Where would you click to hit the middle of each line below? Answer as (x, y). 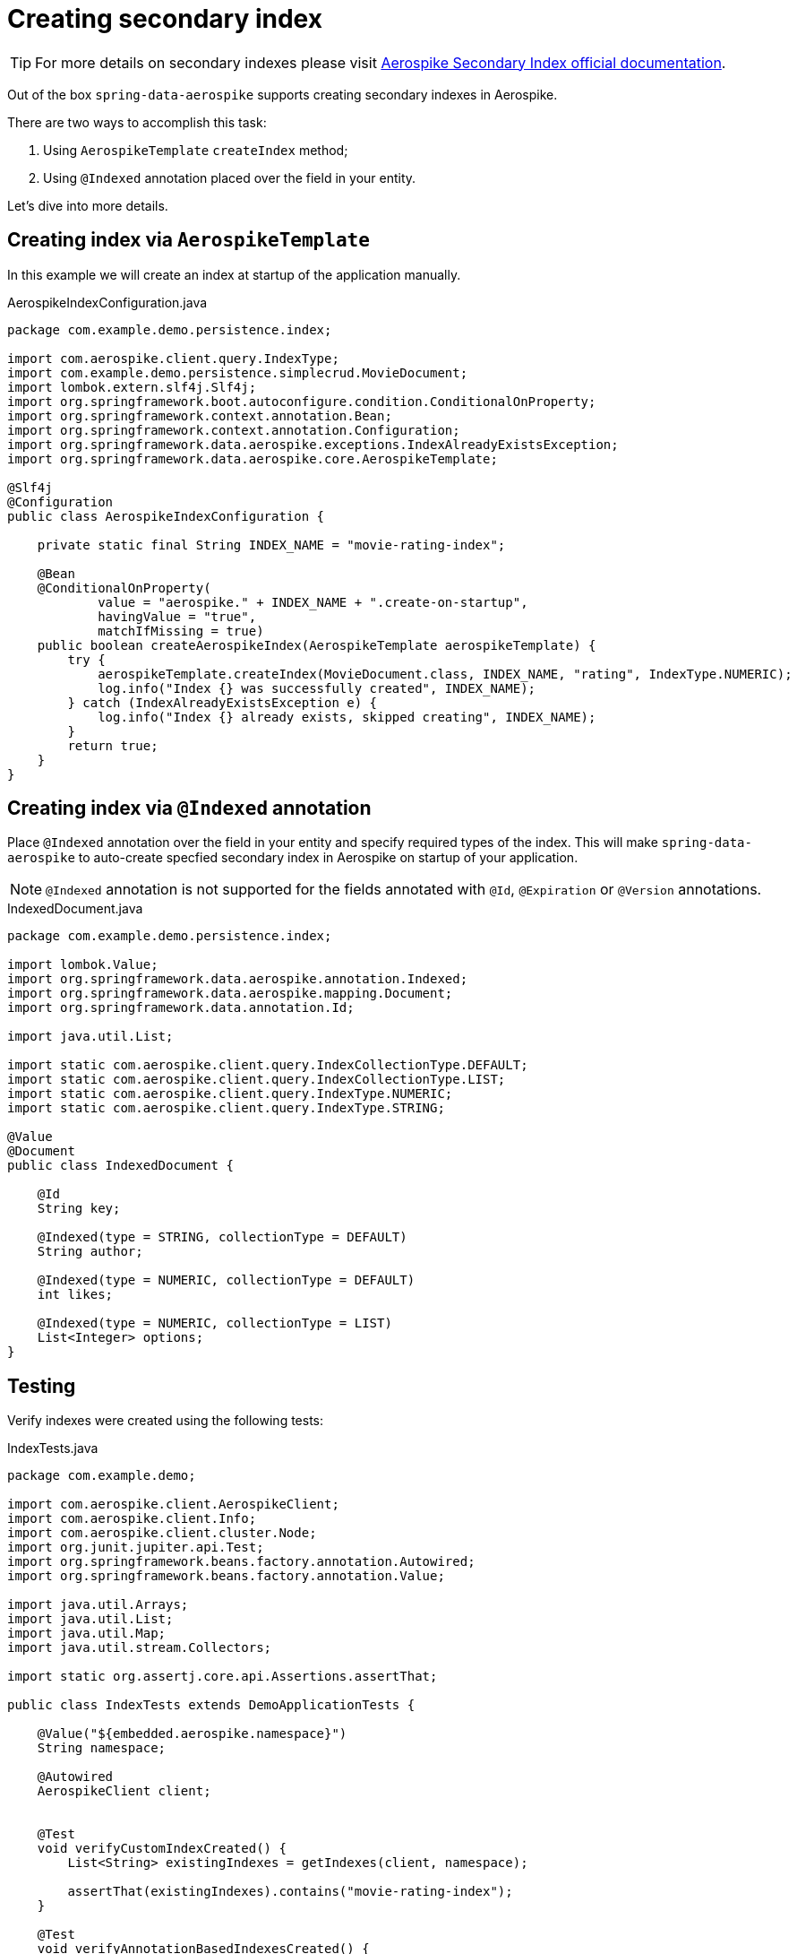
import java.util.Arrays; (98, 1605)
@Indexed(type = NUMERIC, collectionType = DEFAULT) (226, 1280)
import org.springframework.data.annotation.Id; (181, 1008)
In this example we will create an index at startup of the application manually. (234, 274)
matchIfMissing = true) (181, 631)
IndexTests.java (53, 1448)
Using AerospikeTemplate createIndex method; (196, 150)
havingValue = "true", (177, 616)
